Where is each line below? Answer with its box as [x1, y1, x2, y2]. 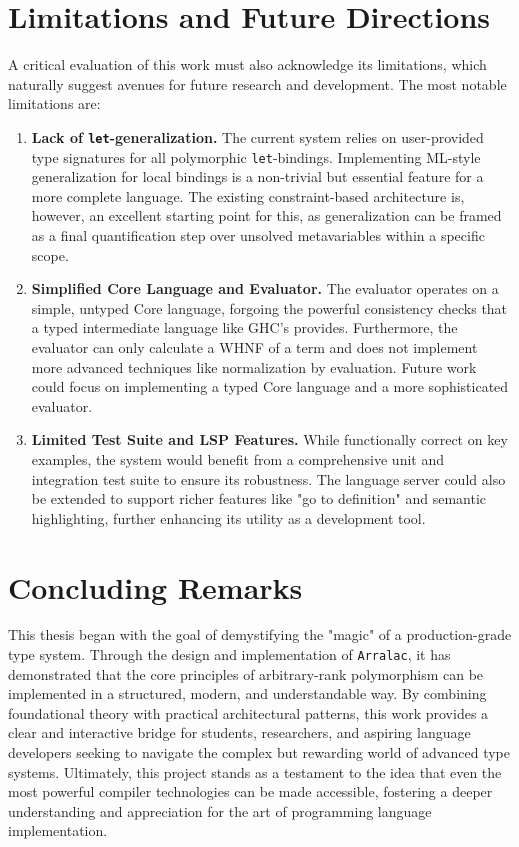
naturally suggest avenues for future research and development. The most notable [8, 73, 507, 94]
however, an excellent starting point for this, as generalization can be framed [31, 205, 502, 226]
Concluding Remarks [8, 566, 303, 607]
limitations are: [8, 93, 101, 114]
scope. [31, 244, 69, 265]
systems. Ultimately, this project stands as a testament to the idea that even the [8, 761, 502, 782]
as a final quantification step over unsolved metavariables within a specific [31, 225, 485, 245]
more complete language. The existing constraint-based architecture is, [31, 185, 465, 206]
